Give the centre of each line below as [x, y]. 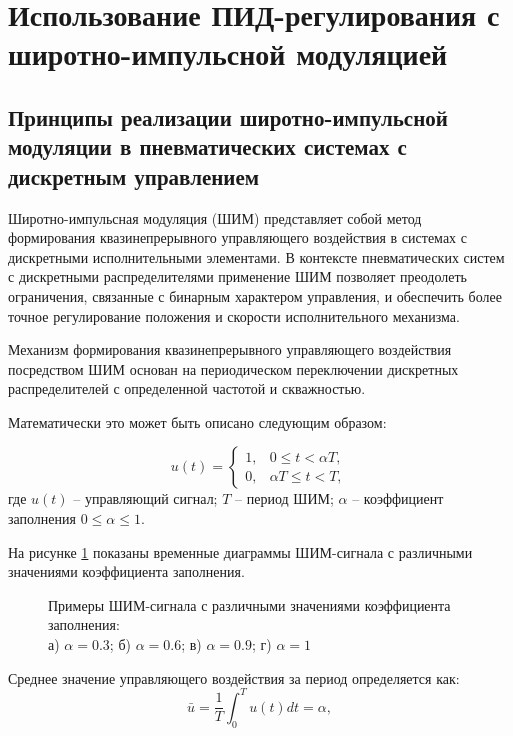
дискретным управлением [134, 175]
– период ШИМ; [284, 498]
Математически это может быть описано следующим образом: [197, 421]
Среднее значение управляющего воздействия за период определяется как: [234, 677]
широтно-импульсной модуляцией [228, 53]
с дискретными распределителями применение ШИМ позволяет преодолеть [237, 276]
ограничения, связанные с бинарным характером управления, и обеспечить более [255, 295]
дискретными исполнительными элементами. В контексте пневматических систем [256, 256]
